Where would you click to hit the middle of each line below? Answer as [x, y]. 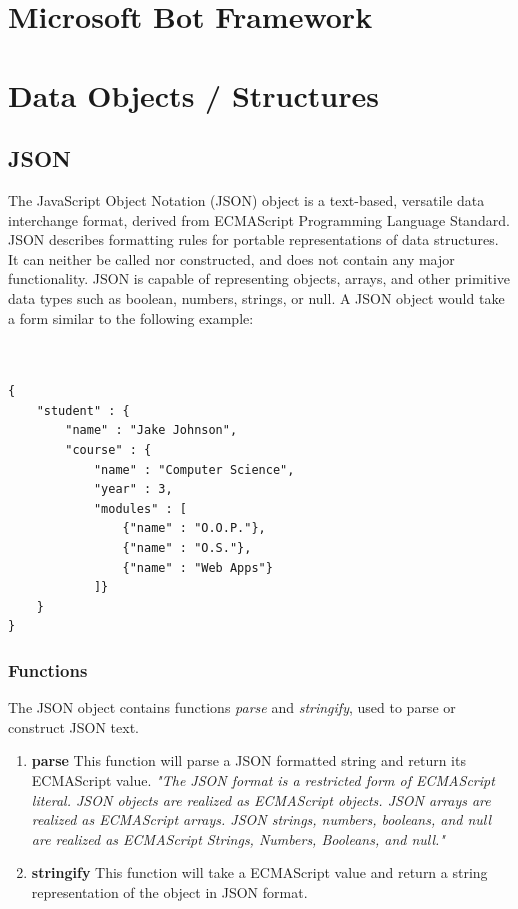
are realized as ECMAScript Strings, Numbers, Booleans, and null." [238, 838]
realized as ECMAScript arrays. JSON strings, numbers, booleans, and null [261, 819]
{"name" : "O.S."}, [187, 548]
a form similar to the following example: [131, 317]
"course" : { [108, 450]
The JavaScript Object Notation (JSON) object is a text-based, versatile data [246, 199]
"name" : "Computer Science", [194, 469]
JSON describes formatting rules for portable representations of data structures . [253, 239]
